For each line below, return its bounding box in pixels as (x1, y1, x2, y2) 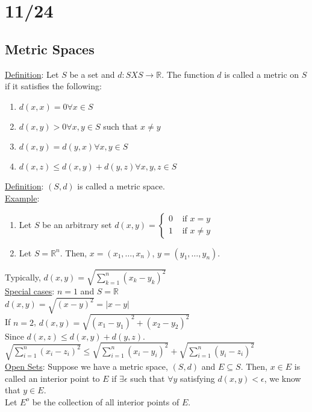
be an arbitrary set (42, 218, 112, 230)
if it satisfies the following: (5, 80, 102, 92)
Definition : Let (5, 68, 59, 80)
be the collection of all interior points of (32, 395, 179, 408)
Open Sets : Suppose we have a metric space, (5, 360, 168, 372)
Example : (5, 191, 40, 204)
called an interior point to (5, 372, 100, 384)
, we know (264, 372, 301, 384)
